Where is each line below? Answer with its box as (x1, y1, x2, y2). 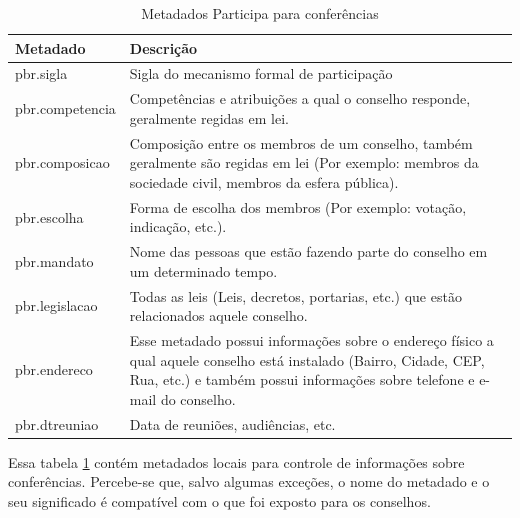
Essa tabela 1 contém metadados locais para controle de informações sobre (8, 451, 465, 472)
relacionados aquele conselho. (129, 305, 308, 326)
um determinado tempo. (129, 260, 278, 281)
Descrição (129, 37, 198, 58)
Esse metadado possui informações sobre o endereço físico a (129, 330, 494, 351)
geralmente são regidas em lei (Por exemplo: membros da (129, 152, 479, 173)
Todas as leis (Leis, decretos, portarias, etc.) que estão (129, 285, 462, 306)
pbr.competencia (15, 98, 116, 119)
